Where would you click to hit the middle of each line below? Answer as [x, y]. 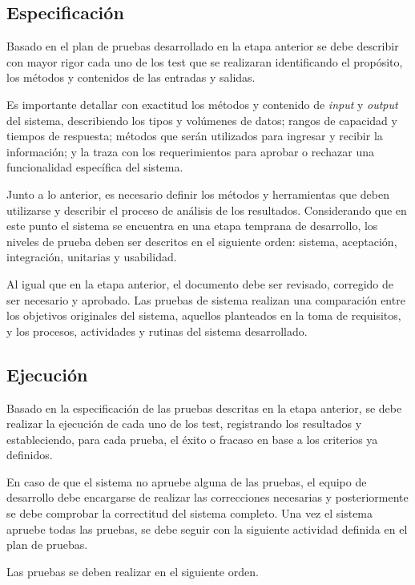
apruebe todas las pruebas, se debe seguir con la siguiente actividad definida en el [207, 529]
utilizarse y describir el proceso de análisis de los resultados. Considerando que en [207, 210]
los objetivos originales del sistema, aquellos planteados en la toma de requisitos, [204, 315]
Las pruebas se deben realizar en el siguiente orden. [133, 571]
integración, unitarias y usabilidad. [92, 257]
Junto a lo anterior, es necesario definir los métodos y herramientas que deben [198, 194]
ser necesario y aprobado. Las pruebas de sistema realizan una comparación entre [206, 299]
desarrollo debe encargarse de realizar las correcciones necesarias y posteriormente [207, 497]
